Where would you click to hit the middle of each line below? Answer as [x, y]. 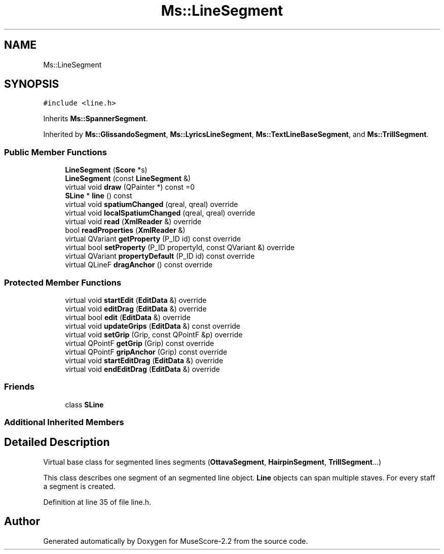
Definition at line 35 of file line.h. [97, 502]
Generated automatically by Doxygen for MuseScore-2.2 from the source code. [176, 541]
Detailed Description [57, 442]
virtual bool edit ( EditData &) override [128, 317]
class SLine [84, 404]
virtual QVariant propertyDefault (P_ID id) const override [160, 256]
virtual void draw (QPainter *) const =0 [130, 187]
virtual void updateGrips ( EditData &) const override [153, 326]
